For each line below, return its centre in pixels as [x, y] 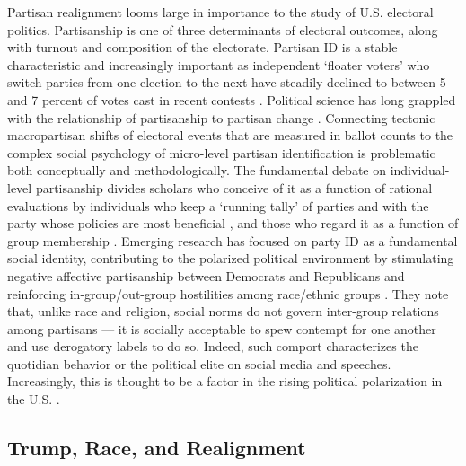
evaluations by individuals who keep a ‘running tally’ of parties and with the [218, 205]
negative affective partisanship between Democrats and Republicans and [206, 275]
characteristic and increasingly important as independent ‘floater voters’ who [219, 64]
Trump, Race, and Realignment [157, 448]
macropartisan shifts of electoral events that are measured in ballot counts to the [230, 135]
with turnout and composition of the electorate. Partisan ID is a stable [202, 47]
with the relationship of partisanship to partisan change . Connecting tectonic [221, 117]
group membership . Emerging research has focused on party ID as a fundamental [233, 240]
